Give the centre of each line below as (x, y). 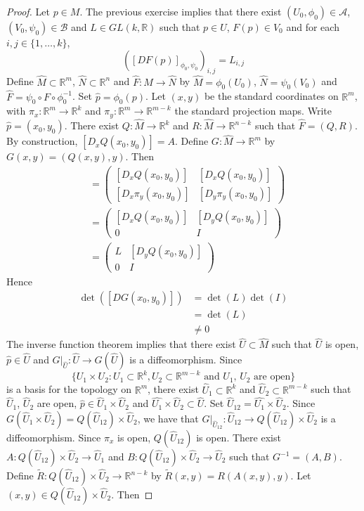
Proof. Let (28, 11)
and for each (313, 27)
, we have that (168, 418)
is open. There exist (239, 437)
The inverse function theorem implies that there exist (121, 344)
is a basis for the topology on (69, 389)
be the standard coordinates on (271, 96)
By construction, (42, 141)
